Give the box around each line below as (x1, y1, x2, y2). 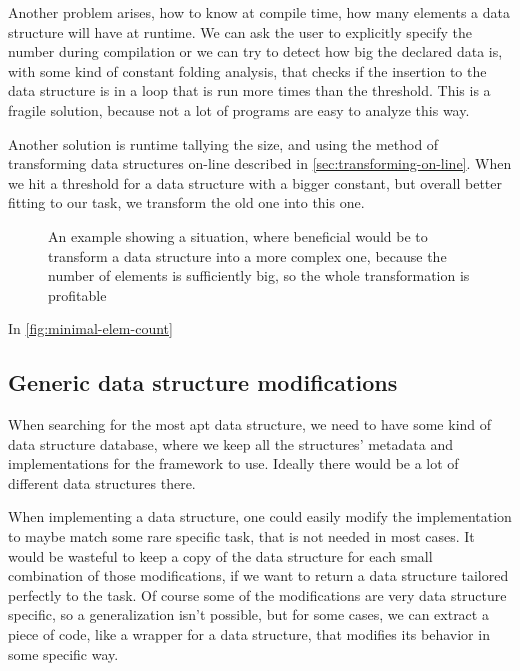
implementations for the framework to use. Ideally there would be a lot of (8, 453, 459, 474)
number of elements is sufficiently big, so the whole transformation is (48, 265, 470, 286)
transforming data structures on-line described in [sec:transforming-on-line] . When (8, 153, 512, 174)
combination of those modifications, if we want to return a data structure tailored (8, 565, 509, 586)
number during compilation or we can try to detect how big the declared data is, (8, 41, 503, 62)
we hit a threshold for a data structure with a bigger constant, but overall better (8, 172, 503, 193)
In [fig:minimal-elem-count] (8, 318, 173, 339)
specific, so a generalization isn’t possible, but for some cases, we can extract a (8, 604, 489, 625)
